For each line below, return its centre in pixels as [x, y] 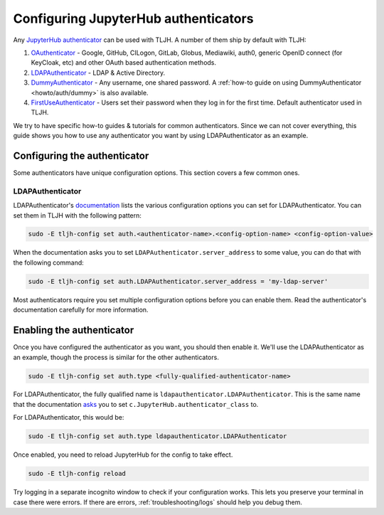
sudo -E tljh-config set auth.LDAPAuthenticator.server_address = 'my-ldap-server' [178, 281]
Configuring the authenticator [81, 155]
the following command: [49, 262]
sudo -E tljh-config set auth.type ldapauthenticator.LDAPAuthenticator [158, 436]
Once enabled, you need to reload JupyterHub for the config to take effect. [123, 455]
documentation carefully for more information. [81, 310]
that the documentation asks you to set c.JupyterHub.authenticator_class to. [136, 404]
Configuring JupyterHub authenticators [133, 18]
